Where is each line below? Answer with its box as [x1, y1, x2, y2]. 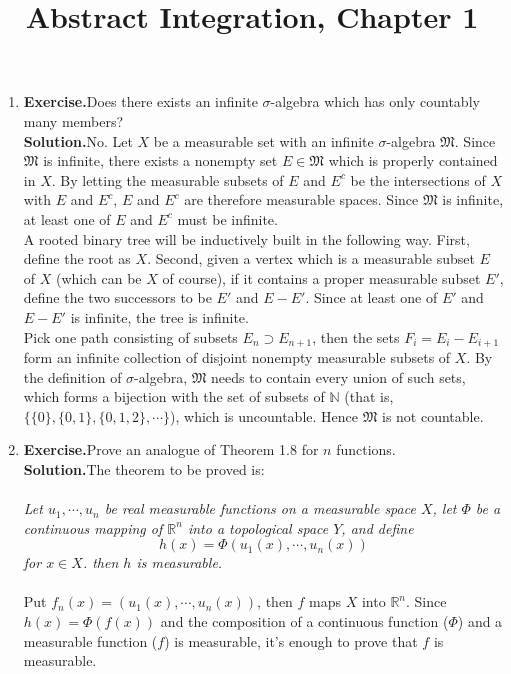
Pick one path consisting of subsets [23, 326, 238, 347]
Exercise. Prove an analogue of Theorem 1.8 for [23, 439, 319, 460]
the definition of [23, 366, 122, 387]
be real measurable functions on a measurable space [104, 498, 416, 519]
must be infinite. [177, 208, 278, 229]
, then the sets [312, 326, 400, 347]
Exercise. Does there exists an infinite [23, 91, 258, 112]
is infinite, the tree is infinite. [70, 306, 249, 327]
